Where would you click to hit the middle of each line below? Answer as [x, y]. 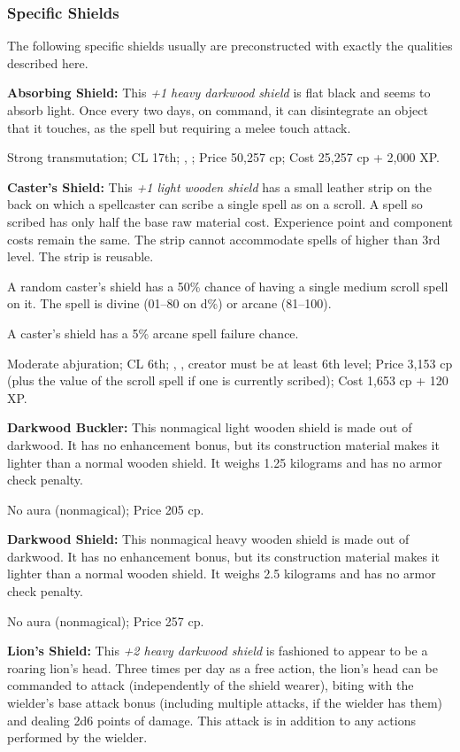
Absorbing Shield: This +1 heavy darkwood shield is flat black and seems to [219, 93]
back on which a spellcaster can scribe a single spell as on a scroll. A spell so [215, 204]
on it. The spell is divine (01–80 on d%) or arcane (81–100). [169, 303]
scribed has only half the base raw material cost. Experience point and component [230, 221]
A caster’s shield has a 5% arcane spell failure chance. [153, 333]
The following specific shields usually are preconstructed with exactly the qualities [230, 46]
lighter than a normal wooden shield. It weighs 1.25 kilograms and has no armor [225, 462]
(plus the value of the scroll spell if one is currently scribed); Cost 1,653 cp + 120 [228, 380]
